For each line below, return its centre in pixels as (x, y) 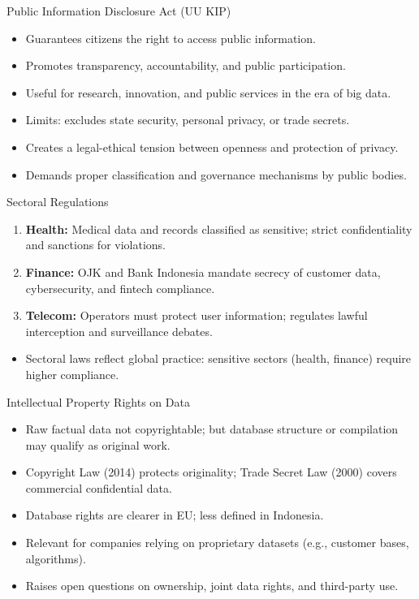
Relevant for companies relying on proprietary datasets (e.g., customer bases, (217, 543)
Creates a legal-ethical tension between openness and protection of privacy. (212, 147)
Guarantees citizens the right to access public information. (171, 38)
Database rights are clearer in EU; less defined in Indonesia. (175, 515)
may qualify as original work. (98, 444)
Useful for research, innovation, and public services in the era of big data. (208, 92)
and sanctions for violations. (95, 245)
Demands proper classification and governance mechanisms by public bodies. (216, 174)
